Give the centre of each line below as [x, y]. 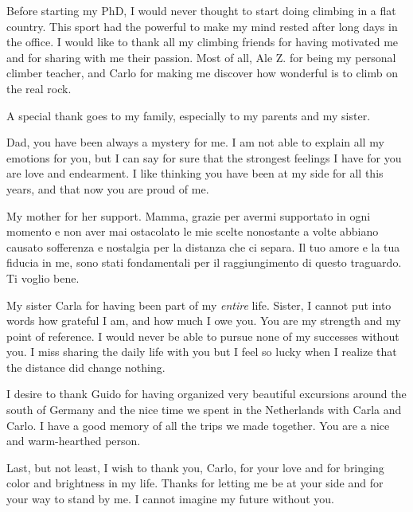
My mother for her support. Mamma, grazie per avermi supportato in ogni [189, 215]
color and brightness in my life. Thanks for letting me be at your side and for [195, 483]
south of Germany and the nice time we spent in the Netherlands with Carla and [204, 410]
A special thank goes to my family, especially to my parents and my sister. [189, 115]
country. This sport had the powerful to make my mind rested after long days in [202, 26]
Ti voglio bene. [43, 277]
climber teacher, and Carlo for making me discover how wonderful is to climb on [202, 73]
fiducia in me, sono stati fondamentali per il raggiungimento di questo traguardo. [204, 262]
